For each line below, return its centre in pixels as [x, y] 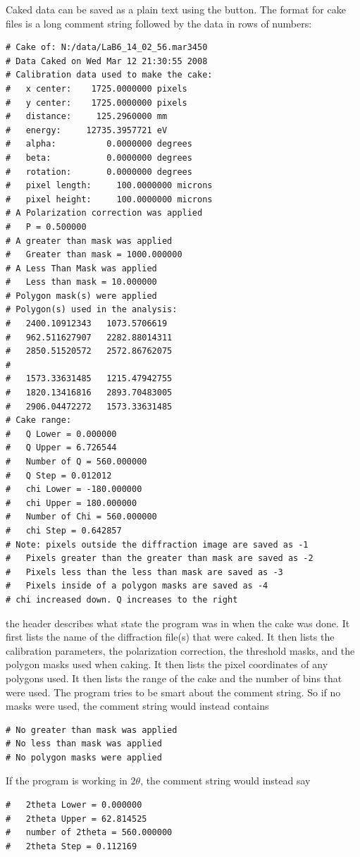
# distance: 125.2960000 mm [87, 117]
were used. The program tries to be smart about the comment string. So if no [173, 692]
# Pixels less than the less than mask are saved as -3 [144, 572]
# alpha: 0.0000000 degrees [99, 144]
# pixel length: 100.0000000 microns [109, 186]
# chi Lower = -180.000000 [74, 489]
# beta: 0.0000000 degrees [99, 158]
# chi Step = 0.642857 [64, 530]
